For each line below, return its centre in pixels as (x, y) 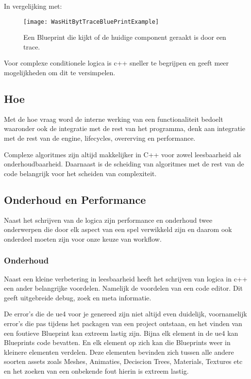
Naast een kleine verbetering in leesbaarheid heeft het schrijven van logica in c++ (126, 278)
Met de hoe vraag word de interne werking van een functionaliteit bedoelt (114, 119)
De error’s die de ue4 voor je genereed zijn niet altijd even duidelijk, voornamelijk (125, 314)
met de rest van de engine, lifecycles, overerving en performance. (100, 138)
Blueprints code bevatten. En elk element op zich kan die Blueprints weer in (117, 342)
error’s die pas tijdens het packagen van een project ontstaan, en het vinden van (123, 323)
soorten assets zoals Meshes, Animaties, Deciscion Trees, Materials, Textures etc (123, 361)
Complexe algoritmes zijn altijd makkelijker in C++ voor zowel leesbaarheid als (123, 154)
